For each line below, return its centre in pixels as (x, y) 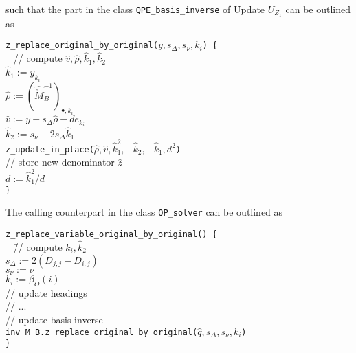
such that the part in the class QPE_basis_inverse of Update (135, 9)
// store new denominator (60, 162)
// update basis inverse (54, 320)
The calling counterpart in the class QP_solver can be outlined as (144, 212)
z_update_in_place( (50, 149)
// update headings (46, 292)
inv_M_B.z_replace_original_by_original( (102, 332)
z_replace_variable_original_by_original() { (111, 235)
